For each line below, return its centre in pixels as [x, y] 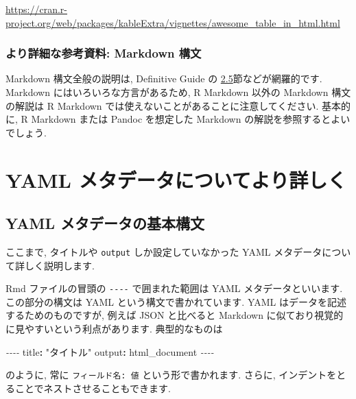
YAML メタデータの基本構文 [105, 223]
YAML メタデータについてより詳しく [176, 179]
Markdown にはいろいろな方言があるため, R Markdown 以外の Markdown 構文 [178, 92]
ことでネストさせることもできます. [93, 388]
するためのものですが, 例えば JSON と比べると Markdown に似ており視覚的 [175, 315]
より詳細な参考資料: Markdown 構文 [104, 53]
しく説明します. [59, 265]
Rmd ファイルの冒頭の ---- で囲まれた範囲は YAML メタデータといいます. [174, 288]
